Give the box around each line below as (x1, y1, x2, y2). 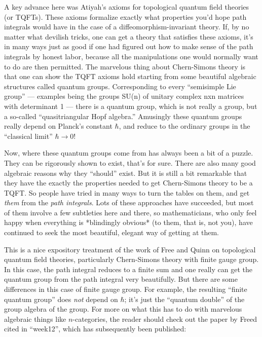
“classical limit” (4, 130, 53, 141)
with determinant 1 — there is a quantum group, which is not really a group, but (4, 100, 257, 111)
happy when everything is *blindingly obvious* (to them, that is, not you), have (4, 217, 253, 228)
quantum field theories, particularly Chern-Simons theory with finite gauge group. (4, 254, 259, 265)
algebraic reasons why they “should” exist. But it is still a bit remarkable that (4, 167, 247, 178)
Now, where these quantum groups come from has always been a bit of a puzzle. (4, 147, 253, 158)
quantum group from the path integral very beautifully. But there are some (4, 274, 238, 284)
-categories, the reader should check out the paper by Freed (72, 313, 257, 324)
